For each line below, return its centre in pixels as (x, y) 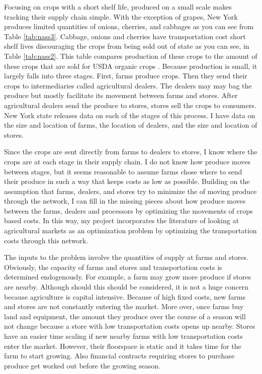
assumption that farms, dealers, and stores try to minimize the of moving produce (130, 191)
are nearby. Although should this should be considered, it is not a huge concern (126, 287)
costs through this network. (46, 240)
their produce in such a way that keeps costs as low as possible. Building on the (127, 181)
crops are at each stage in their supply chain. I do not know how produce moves (127, 161)
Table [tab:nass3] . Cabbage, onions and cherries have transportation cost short (125, 36)
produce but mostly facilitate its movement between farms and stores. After (121, 95)
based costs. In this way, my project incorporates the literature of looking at (121, 220)
